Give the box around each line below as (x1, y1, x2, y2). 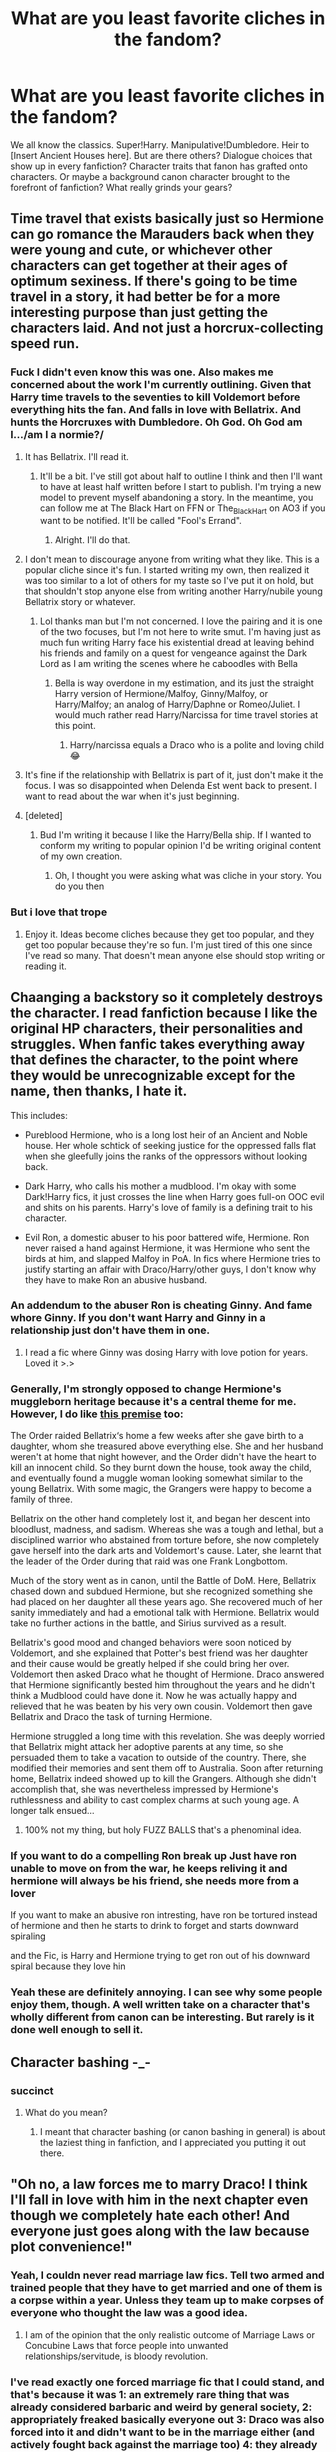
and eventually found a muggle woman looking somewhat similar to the (10, 1472, 303, 1484)
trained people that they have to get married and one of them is (10, 2281, 323, 2295)
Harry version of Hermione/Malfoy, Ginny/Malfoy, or (54, 688, 268, 700)
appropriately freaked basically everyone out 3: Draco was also (10, 2412, 325, 2426)
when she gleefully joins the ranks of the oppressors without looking (24, 1150, 308, 1162)
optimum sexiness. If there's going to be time (10, 273, 298, 290)
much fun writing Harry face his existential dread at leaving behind (39, 637, 315, 649)
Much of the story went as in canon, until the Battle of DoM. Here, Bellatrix (10, 1575, 317, 1587)
